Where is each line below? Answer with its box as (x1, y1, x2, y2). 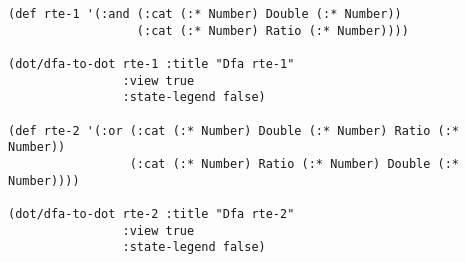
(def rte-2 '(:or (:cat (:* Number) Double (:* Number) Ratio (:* (8, 123, 460, 138)
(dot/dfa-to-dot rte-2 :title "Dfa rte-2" (8, 206, 295, 221)
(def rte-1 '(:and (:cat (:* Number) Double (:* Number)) (8, 7, 402, 21)
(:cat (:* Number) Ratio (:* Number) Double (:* (129, 156, 460, 171)
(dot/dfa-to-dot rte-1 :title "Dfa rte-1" (8, 56, 295, 71)
